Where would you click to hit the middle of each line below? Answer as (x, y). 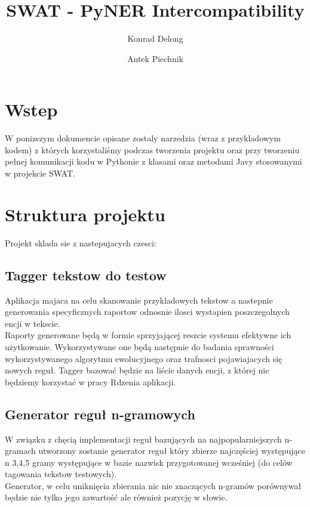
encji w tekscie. (33, 323)
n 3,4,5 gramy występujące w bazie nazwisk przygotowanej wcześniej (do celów (149, 462)
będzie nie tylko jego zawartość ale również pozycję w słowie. (116, 497)
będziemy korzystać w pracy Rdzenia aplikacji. (90, 381)
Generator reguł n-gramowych (100, 414)
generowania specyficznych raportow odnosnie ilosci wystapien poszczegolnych (147, 312)
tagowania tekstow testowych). (61, 474)
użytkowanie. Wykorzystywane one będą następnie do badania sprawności (139, 346)
